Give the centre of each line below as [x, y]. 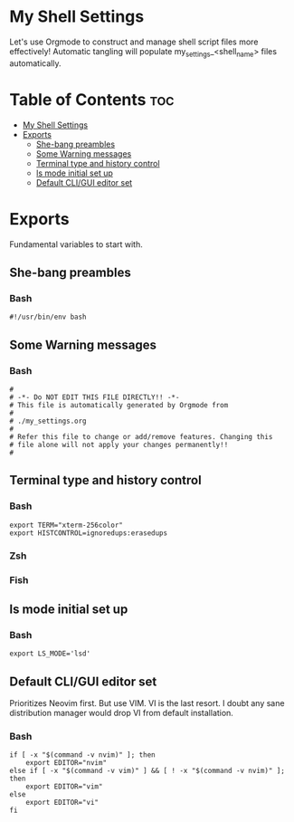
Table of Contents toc [92, 99]
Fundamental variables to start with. [76, 244]
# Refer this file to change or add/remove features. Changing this [141, 436]
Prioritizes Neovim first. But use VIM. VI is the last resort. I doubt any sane [147, 703]
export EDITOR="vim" [64, 787]
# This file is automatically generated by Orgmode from [119, 405]
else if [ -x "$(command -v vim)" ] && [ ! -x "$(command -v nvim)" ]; [147, 771]
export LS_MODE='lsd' [50, 654]
